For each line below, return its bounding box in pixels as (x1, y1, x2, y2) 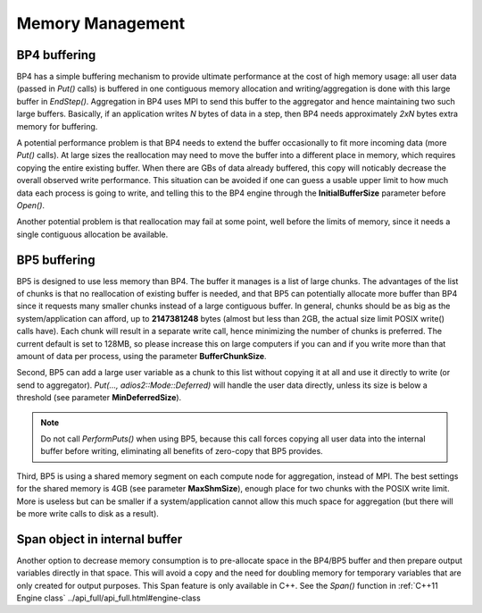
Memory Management (16, 13, 186, 33)
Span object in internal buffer (16, 532, 183, 547)
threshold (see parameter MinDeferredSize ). (16, 392, 182, 403)
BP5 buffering (16, 252, 96, 267)
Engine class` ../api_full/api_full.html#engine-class (16, 592, 201, 603)
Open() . (16, 199, 45, 210)
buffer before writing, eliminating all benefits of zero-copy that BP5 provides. (40, 446, 323, 457)
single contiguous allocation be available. (16, 229, 169, 239)
